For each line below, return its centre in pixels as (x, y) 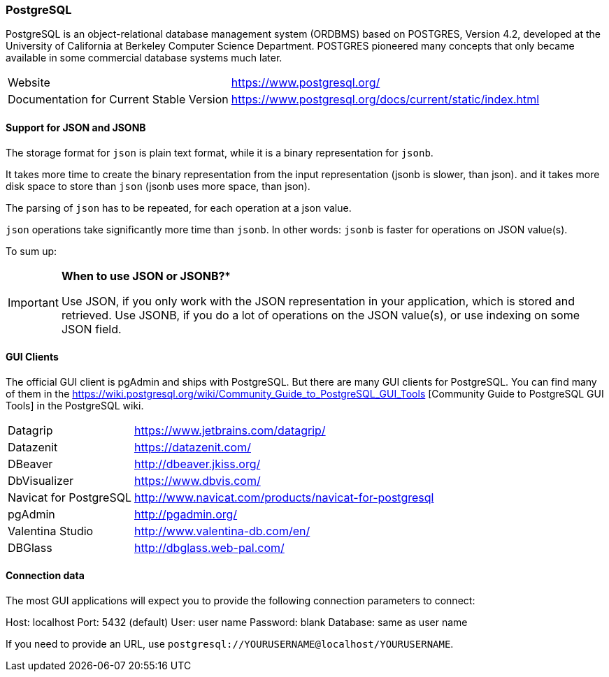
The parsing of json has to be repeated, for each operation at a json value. (179, 208)
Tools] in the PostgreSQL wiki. (75, 405)
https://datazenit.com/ (192, 447)
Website (29, 83)
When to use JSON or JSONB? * (146, 276)
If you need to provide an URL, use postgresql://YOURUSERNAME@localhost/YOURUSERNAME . (230, 644)
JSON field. (91, 329)
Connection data (45, 576)
